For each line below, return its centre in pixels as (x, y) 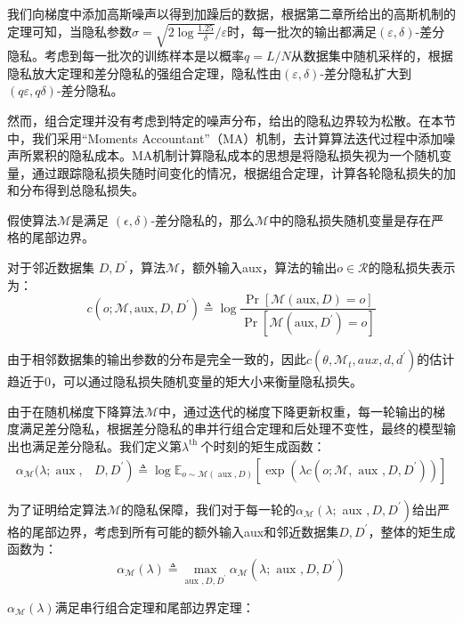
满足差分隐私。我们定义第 (106, 445)
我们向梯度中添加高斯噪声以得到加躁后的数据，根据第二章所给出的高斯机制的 (231, 13)
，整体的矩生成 (412, 531)
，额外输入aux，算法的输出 (259, 267)
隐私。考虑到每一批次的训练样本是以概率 (126, 56)
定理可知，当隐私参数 (69, 31)
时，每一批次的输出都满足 (302, 31)
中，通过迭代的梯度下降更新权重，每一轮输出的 (296, 411)
